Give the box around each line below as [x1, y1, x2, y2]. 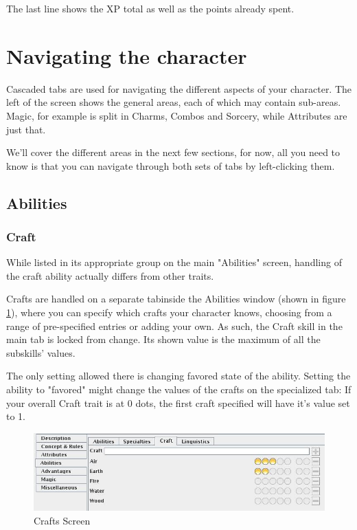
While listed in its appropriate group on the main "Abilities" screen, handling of [6, 255, 342, 269]
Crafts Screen [34, 513, 91, 527]
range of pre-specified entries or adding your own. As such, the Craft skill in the [6, 318, 343, 333]
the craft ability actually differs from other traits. [6, 268, 214, 283]
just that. [6, 122, 46, 136]
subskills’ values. [6, 345, 76, 360]
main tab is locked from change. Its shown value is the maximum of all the [6, 332, 321, 346]
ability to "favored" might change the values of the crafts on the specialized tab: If [6, 382, 352, 397]
